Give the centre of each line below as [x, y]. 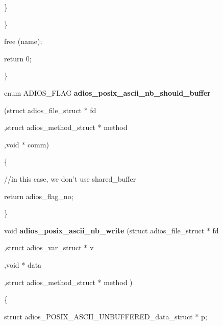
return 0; [18, 58]
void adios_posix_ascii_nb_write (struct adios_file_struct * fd [111, 230]
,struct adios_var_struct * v [49, 247]
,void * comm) [27, 144]
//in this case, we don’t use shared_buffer [70, 178]
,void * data [23, 264]
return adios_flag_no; [39, 196]
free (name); [23, 41]
